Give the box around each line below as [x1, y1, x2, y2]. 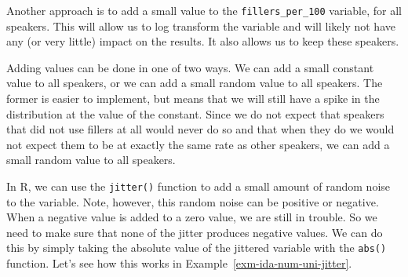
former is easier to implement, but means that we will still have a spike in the [6, 90, 380, 107]
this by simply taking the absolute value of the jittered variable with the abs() [6, 239, 387, 256]
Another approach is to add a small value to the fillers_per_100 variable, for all [6, 2, 402, 18]
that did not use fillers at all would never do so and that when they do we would [6, 121, 395, 137]
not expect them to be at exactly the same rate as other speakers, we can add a [6, 136, 390, 152]
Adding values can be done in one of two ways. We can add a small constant [6, 59, 374, 75]
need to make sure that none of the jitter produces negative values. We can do [6, 224, 383, 240]
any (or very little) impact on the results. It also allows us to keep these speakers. [6, 33, 399, 49]
